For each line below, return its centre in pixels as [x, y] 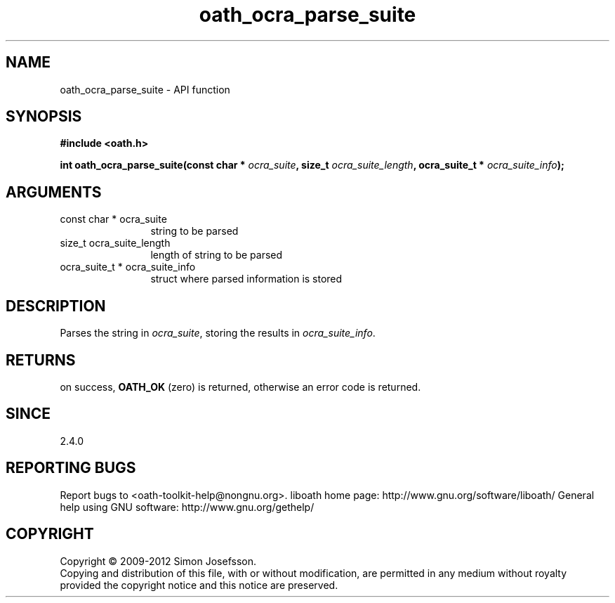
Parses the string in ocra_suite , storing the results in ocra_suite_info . [218, 333]
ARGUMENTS [54, 192]
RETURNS [41, 360]
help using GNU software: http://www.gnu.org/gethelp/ [187, 507]
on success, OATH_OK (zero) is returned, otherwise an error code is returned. [240, 387]
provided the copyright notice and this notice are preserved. [199, 585]
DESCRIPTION [56, 306]
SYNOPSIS [44, 117]
